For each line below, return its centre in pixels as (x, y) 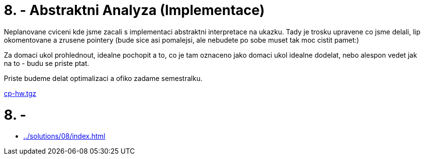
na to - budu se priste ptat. (47, 63)
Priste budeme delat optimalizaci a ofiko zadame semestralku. (103, 78)
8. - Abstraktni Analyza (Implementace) (134, 10)
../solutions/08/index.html (64, 136)
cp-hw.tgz (20, 93)
